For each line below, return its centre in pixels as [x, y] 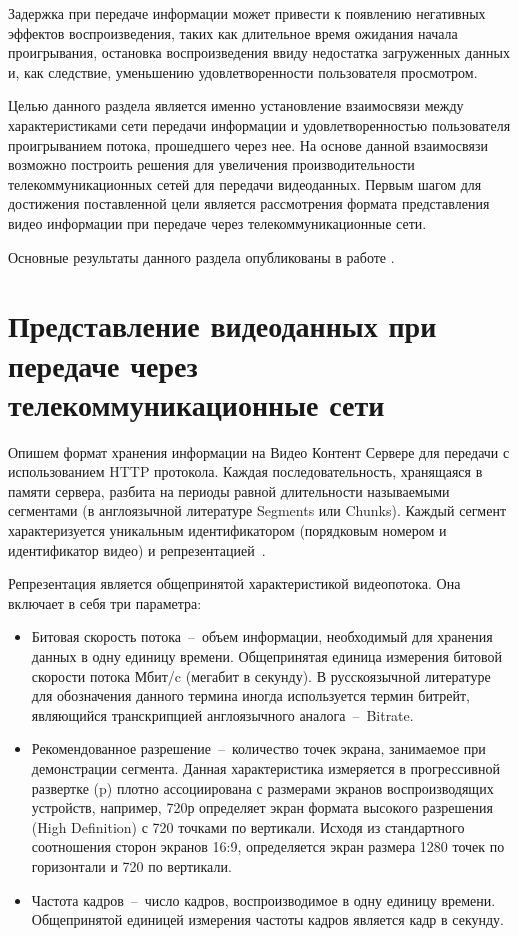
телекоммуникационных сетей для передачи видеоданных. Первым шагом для [245, 183]
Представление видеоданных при [222, 325]
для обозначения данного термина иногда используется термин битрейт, [250, 695]
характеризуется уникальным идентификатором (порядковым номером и [227, 530]
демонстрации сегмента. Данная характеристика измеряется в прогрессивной [265, 767]
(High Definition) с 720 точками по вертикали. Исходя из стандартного [248, 826]
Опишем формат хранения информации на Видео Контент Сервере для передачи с [259, 451]
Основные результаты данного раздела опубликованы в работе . [201, 256]
